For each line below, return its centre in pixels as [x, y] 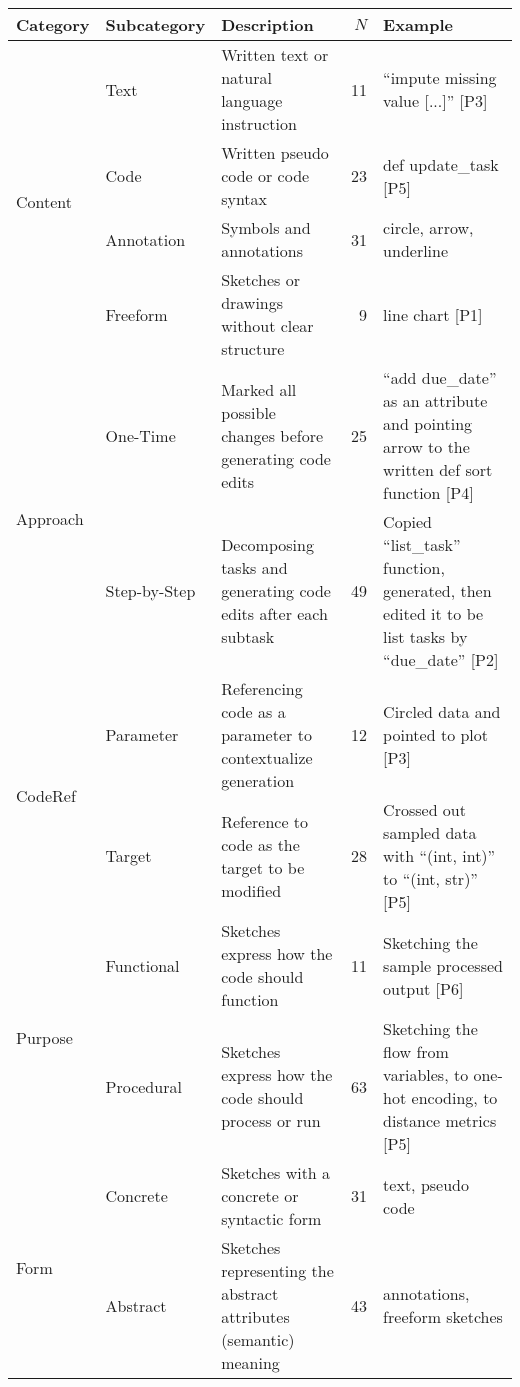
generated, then [437, 590]
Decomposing [267, 544]
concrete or [260, 1195]
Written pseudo [275, 152]
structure [253, 348]
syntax [244, 198]
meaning [250, 1362]
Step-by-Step [150, 590]
